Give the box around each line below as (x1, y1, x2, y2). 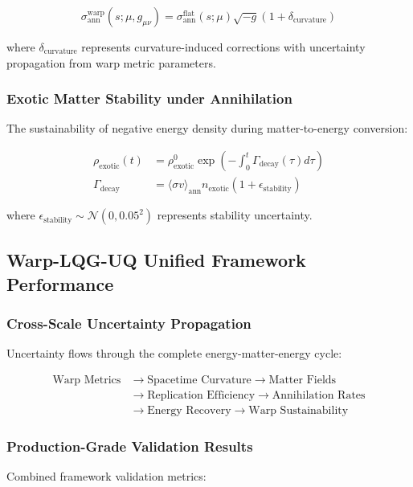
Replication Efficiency (147, 390, 256, 402)
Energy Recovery (147, 405, 231, 417)
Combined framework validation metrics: (6, 468, 206, 485)
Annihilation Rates (272, 390, 366, 402)
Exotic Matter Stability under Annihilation (6, 88, 292, 108)
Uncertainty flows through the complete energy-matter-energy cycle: (6, 345, 342, 362)
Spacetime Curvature (147, 374, 251, 387)
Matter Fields (268, 374, 337, 387)
